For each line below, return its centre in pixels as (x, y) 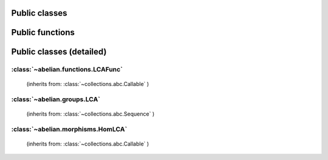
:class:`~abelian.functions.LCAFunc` (67, 70)
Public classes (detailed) (59, 52)
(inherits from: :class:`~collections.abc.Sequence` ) (91, 114)
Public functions (43, 32)
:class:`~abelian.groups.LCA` (56, 99)
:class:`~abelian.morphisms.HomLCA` (69, 129)
